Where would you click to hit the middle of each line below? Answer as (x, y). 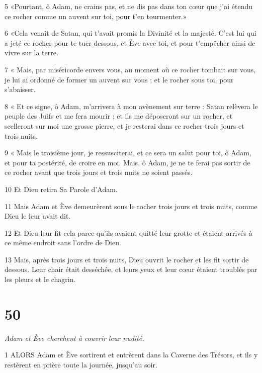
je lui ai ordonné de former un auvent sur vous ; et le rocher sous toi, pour (119, 79)
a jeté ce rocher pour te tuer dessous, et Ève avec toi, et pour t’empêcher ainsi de (130, 42)
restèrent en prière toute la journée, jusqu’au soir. (81, 364)
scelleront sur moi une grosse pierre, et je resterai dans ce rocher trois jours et (124, 125)
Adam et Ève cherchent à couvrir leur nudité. (74, 338)
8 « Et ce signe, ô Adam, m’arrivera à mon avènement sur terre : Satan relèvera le (131, 106)
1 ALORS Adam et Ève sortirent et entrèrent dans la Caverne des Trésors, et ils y (131, 355)
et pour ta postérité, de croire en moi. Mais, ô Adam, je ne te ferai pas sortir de (127, 162)
